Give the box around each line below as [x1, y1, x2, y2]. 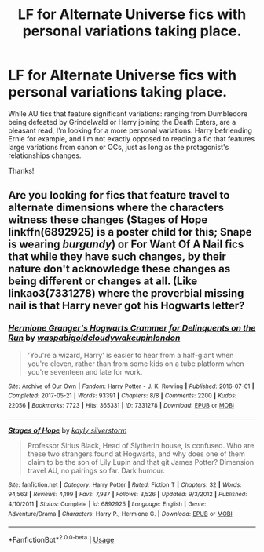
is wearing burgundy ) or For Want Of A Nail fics [8, 238, 244, 251]
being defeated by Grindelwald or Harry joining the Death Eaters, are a [8, 117, 236, 126]
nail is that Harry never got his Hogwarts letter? [8, 299, 245, 313]
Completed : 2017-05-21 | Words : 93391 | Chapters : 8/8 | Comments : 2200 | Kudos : [8, 392, 237, 400]
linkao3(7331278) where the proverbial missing [8, 287, 244, 300]
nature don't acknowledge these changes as [8, 262, 231, 276]
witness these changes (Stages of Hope [8, 214, 208, 227]
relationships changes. [8, 151, 82, 160]
